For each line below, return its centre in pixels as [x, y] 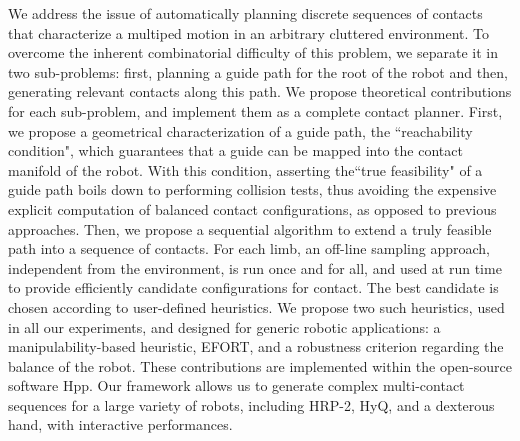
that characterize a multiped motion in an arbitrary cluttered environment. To [248, 32]
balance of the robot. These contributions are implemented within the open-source [260, 365]
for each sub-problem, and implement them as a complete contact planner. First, [255, 110]
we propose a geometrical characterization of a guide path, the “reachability [240, 130]
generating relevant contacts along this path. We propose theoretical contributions [260, 91]
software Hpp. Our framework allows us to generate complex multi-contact [236, 385]
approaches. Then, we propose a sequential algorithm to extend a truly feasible [250, 228]
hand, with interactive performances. [120, 424]
